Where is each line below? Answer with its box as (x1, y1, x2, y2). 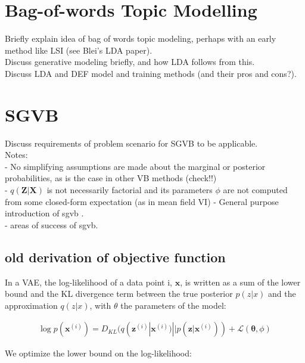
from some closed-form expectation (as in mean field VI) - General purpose (5, 195, 279, 207)
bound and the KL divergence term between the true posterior (5, 287, 233, 300)
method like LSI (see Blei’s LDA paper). (5, 44, 152, 56)
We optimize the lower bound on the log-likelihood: (5, 347, 192, 359)
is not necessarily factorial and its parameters (46, 184, 213, 196)
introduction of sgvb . (5, 207, 84, 219)
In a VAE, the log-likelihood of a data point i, (5, 275, 173, 288)
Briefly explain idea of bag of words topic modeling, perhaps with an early (5, 32, 276, 45)
